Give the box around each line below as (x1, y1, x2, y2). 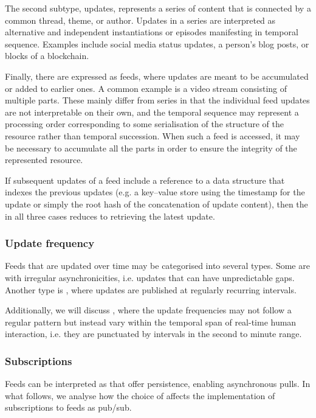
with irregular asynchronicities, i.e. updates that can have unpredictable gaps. (5, 271, 295, 284)
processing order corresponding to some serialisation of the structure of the (5, 117, 284, 130)
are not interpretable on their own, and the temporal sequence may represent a (5, 105, 299, 118)
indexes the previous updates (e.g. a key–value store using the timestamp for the (5, 186, 305, 198)
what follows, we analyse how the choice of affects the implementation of (5, 389, 275, 402)
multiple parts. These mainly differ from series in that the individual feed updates (5, 94, 310, 106)
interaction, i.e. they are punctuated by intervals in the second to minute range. (5, 327, 302, 340)
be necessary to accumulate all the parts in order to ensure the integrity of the (5, 141, 297, 154)
